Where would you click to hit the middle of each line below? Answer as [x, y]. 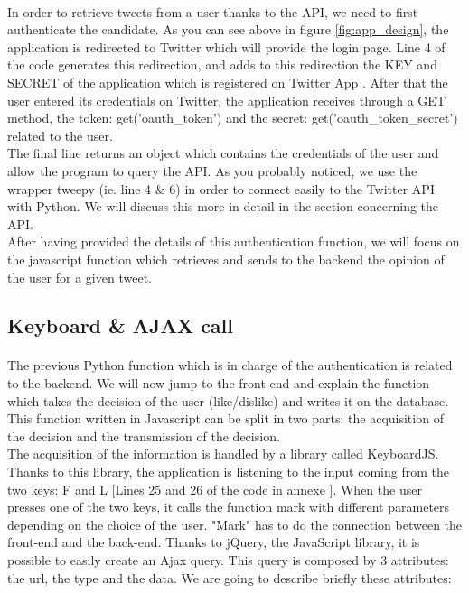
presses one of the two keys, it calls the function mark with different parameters [229, 507]
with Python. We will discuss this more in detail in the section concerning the [223, 206]
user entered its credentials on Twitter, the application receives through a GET [226, 100]
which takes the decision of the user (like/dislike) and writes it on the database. [228, 400]
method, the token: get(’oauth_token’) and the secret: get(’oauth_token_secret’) [233, 118]
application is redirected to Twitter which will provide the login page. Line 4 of [226, 46]
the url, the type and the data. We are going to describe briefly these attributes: [230, 577]
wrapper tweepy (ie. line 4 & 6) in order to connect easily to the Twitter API [221, 188]
